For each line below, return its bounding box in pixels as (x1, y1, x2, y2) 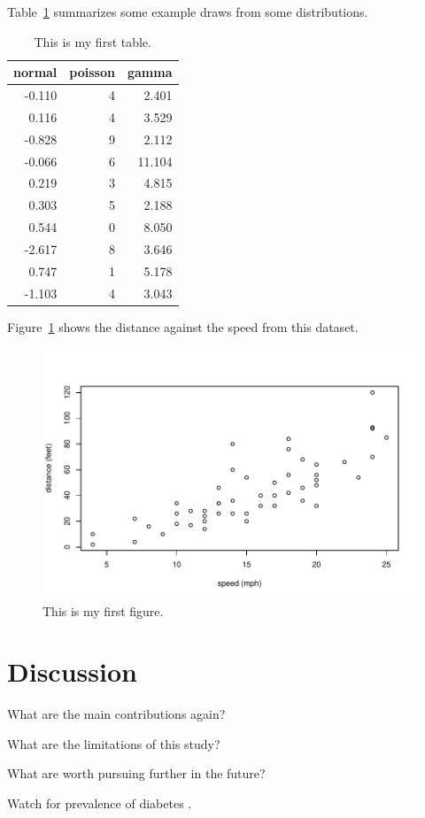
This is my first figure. (42, 601, 164, 620)
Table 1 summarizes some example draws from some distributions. (7, 3, 368, 20)
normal (13, 63, 58, 81)
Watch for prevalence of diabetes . (7, 794, 192, 813)
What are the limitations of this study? (7, 734, 220, 752)
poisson (69, 63, 115, 81)
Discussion (7, 653, 137, 690)
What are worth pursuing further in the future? (7, 764, 266, 783)
